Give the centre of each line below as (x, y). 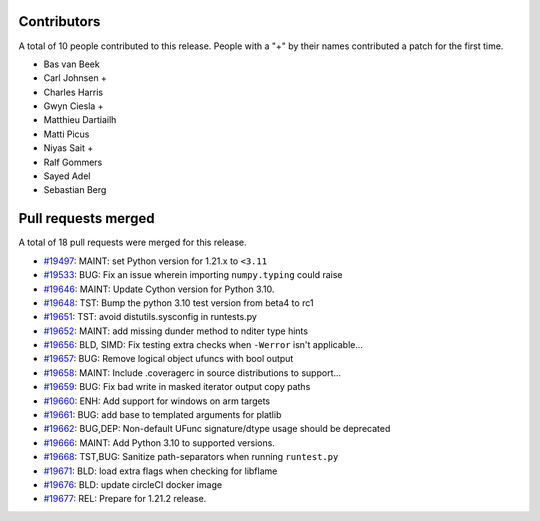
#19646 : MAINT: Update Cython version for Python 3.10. (159, 289)
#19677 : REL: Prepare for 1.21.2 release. (125, 499)
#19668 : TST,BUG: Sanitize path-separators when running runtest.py (191, 457)
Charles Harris (73, 92)
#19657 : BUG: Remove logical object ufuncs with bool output (168, 359)
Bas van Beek (71, 64)
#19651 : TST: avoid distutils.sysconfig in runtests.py (150, 317)
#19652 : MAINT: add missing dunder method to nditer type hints (176, 331)
